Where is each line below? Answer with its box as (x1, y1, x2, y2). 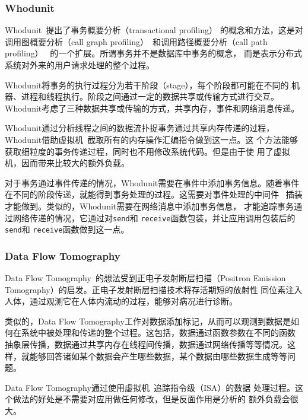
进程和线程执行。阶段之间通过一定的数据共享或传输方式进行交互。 (21, 90, 279, 103)
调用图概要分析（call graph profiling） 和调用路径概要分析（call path (5, 35, 268, 47)
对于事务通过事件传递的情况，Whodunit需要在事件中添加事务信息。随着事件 (5, 176, 300, 189)
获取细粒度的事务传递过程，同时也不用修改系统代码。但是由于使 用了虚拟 (5, 145, 290, 157)
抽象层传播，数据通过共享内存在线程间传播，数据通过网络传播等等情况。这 (5, 338, 296, 351)
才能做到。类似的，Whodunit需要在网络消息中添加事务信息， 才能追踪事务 (5, 199, 294, 212)
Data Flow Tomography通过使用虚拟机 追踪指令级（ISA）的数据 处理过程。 (5, 381, 295, 393)
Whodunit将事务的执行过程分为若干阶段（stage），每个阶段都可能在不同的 (5, 78, 289, 91)
